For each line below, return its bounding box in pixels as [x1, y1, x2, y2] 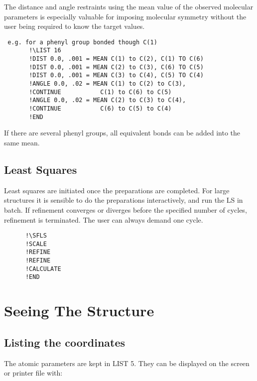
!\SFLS [25, 232, 47, 240]
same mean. [4, 137, 40, 147]
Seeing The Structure [4, 300, 154, 321]
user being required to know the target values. [4, 21, 145, 31]
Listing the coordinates [4, 334, 126, 350]
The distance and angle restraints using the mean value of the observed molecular [4, 1, 254, 11]
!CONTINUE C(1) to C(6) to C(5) [29, 88, 172, 96]
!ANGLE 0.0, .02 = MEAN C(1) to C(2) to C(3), [29, 80, 186, 88]
